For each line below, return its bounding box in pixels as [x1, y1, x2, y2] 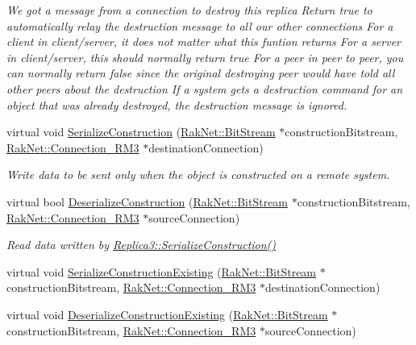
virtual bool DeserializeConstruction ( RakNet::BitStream [6, 193, 289, 210]
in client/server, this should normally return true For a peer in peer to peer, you [6, 48, 404, 65]
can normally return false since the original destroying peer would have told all [6, 64, 395, 81]
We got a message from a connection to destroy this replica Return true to [6, 2, 372, 18]
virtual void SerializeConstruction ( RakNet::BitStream [6, 123, 276, 140]
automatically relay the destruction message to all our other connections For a [6, 17, 393, 34]
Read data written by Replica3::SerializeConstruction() [6, 236, 277, 253]
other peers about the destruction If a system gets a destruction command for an [6, 80, 403, 97]
